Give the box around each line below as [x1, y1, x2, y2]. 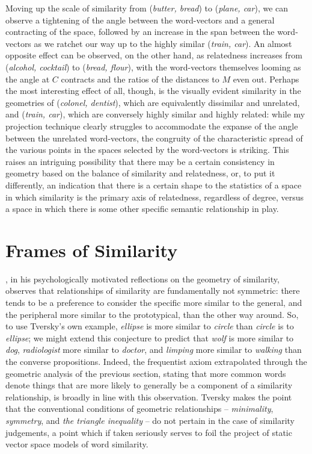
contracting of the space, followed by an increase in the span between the [5, 25, 275, 38]
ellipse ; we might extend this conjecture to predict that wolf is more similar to [5, 331, 294, 344]
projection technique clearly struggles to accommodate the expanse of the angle [5, 119, 298, 132]
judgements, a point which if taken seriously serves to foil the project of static [5, 426, 292, 438]
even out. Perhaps [233, 72, 299, 85]
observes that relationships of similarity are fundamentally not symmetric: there [5, 284, 300, 297]
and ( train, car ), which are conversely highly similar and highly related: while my [5, 108, 305, 120]
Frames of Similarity [5, 237, 178, 262]
